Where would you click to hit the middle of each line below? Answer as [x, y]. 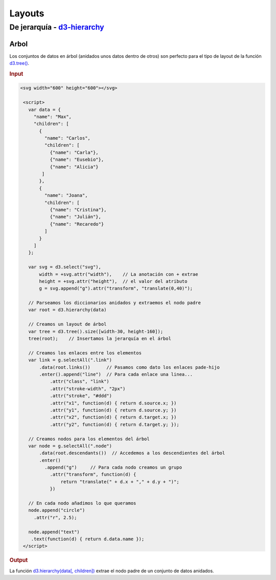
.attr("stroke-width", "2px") [88, 388]
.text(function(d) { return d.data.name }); [88, 539]
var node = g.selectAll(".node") [70, 446]
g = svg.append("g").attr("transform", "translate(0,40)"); [116, 288]
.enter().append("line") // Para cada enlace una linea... [116, 374]
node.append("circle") [57, 510]
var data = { [45, 109]
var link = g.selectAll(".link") [70, 360]
